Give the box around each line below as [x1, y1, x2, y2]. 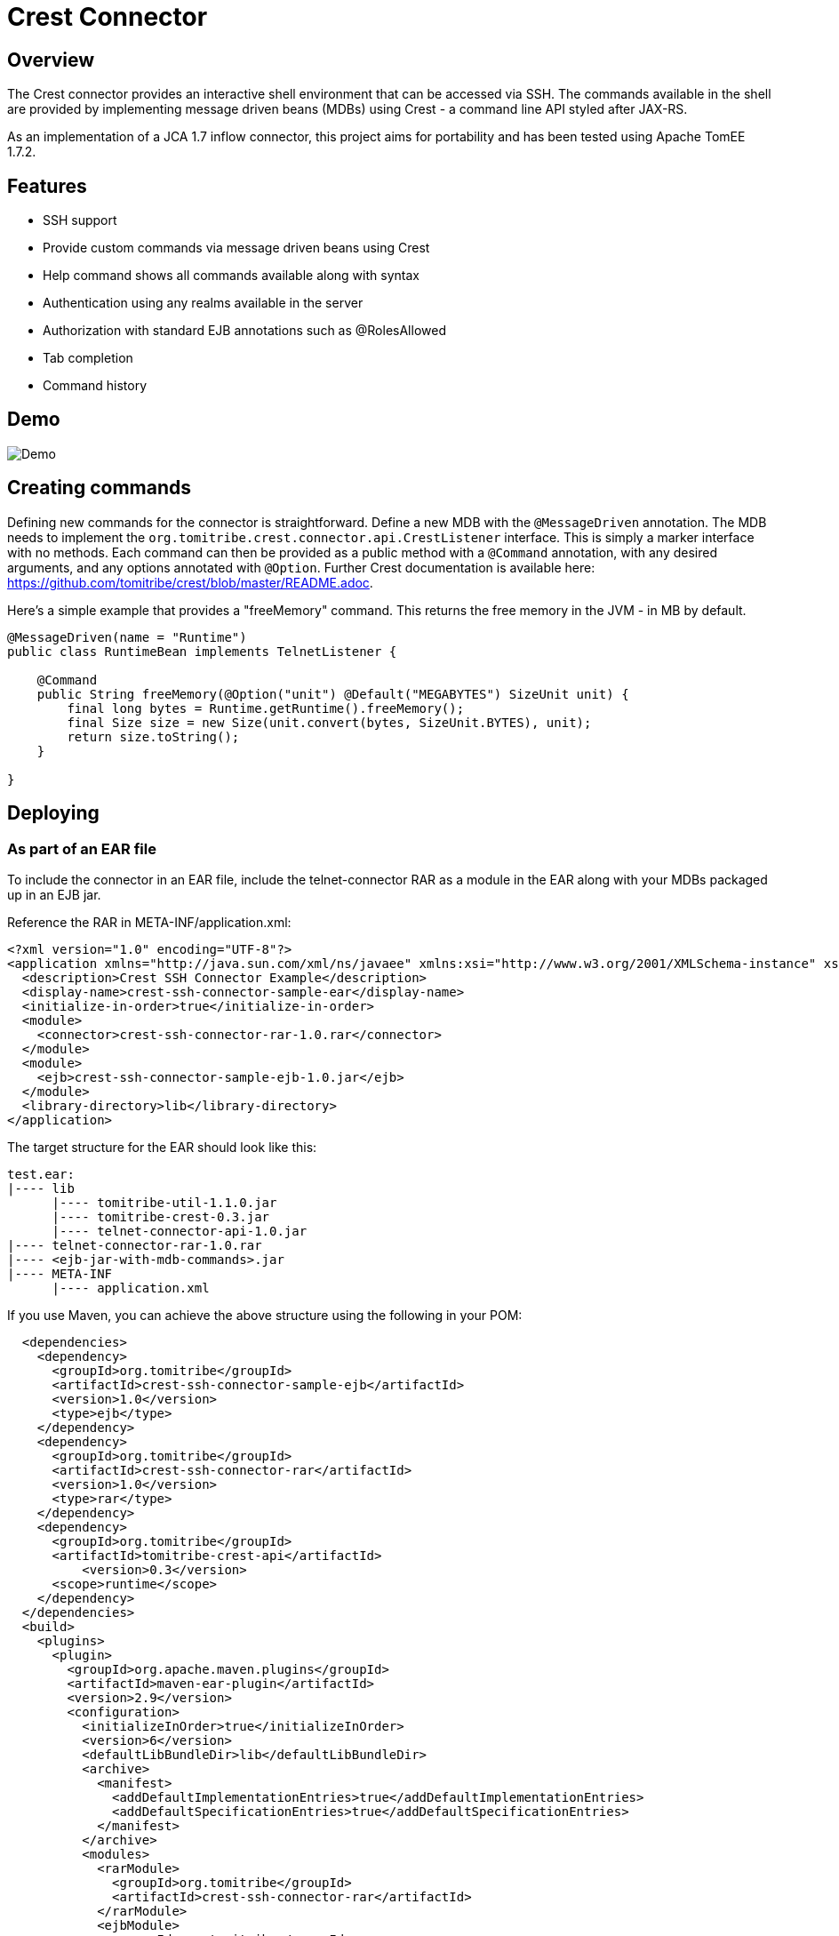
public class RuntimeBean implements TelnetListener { [7, 644, 397, 659]
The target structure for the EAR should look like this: [7, 1139, 317, 1155]
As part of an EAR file [7, 839, 156, 858]
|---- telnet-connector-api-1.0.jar [52, 1223, 308, 1238]
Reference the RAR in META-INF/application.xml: [7, 914, 292, 930]
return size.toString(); [67, 729, 240, 744]
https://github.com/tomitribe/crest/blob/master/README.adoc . [7, 574, 373, 590]
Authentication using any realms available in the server [43, 295, 364, 311]
